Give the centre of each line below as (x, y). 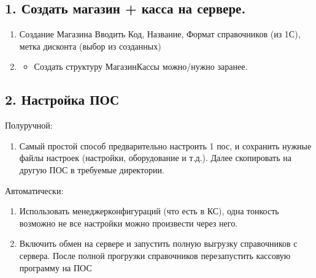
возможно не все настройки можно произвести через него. (129, 223)
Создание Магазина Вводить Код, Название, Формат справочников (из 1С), (160, 34)
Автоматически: (34, 190)
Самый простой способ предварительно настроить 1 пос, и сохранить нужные (165, 145)
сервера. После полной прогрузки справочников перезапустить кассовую (155, 255)
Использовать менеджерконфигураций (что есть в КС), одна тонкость (149, 211)
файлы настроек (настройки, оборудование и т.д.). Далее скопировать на (155, 158)
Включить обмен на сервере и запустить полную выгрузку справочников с (158, 243)
